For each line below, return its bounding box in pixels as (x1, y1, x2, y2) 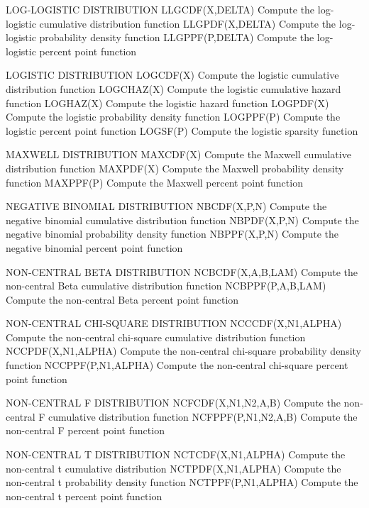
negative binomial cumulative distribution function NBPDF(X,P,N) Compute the (6, 212, 359, 227)
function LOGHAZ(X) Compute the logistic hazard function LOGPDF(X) (6, 95, 329, 110)
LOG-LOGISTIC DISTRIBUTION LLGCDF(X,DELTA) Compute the (6, 2, 315, 16)
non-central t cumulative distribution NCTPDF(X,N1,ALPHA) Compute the (6, 460, 341, 475)
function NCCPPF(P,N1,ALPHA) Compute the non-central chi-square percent (6, 358, 348, 372)
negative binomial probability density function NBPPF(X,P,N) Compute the (6, 226, 338, 241)
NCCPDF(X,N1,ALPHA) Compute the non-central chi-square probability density (6, 343, 362, 358)
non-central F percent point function (6, 423, 165, 438)
